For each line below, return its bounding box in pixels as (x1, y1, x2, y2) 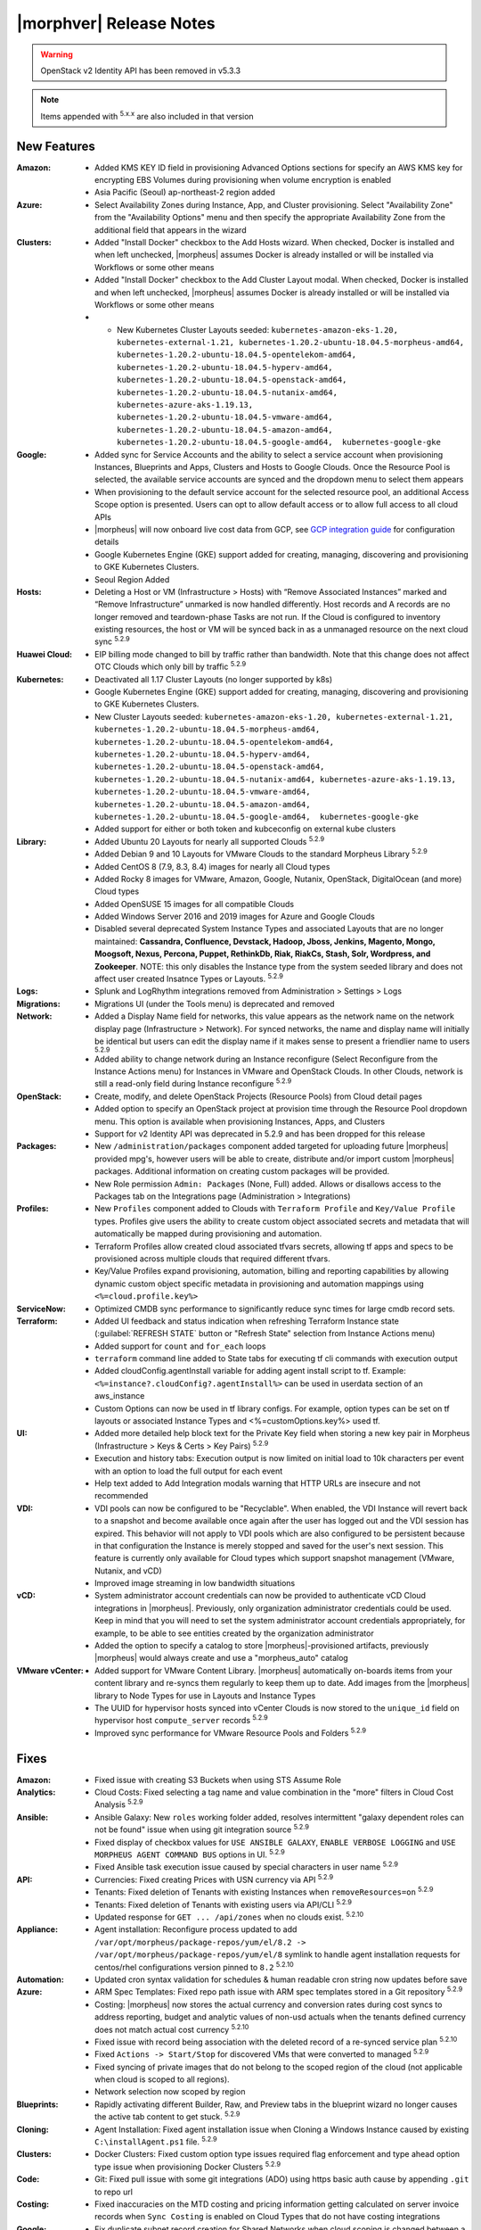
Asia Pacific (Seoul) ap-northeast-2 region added (94, 187, 276, 198)
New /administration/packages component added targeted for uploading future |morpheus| (94, 1141, 449, 1152)
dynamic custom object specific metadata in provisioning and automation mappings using (94, 1278, 425, 1289)
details (94, 536, 119, 548)
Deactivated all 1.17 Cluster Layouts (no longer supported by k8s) (94, 673, 333, 684)
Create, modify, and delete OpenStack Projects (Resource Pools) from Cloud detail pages (94, 1091, 423, 1102)
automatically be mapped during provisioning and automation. (94, 1228, 322, 1239)
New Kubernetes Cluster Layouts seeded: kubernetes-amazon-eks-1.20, (117, 324, 398, 334)
